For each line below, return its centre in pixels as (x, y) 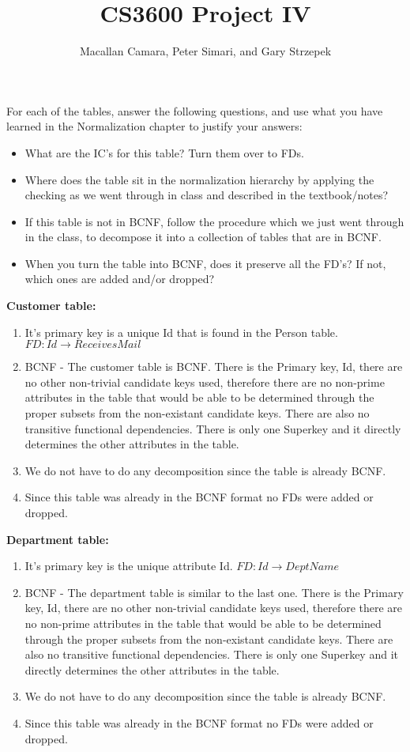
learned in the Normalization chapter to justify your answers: (154, 126)
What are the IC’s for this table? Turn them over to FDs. (164, 152)
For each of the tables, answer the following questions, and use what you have (195, 110)
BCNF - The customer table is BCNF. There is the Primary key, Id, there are (214, 367)
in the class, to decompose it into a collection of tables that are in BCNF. (203, 237)
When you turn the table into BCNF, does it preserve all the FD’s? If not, (205, 263)
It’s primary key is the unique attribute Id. (129, 566)
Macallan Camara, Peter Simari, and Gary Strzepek (205, 51)
